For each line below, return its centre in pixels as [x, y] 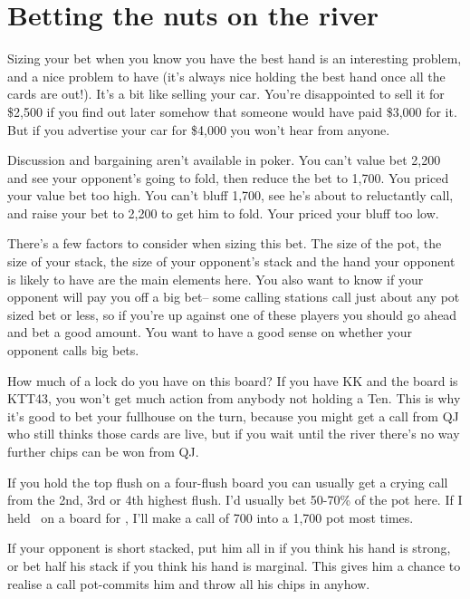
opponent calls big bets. [73, 350]
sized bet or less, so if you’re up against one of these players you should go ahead [232, 314]
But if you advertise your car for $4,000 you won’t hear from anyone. [199, 129]
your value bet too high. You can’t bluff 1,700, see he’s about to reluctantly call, [230, 195]
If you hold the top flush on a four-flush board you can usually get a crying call [228, 482]
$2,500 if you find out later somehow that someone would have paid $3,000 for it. [232, 111]
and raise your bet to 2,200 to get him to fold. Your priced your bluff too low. [223, 213]
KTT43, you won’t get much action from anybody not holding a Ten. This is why [234, 398]
